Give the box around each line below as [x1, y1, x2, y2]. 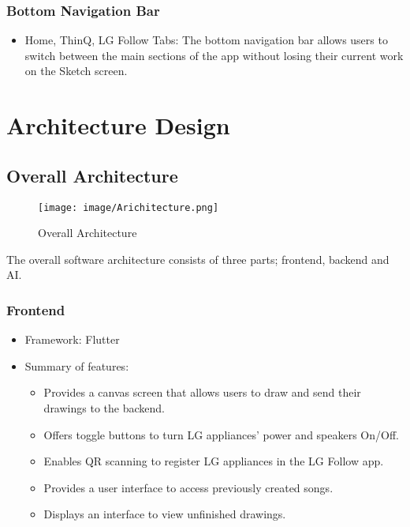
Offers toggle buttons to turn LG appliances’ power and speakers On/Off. [43, 426, 399, 442]
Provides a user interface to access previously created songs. [43, 479, 334, 495]
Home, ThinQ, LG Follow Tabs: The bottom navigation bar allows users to [24, 32, 388, 48]
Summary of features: [24, 357, 129, 374]
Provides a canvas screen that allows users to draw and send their [43, 384, 361, 401]
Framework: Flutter [24, 331, 120, 348]
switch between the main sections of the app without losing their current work [24, 47, 404, 63]
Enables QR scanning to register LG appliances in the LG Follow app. [43, 453, 384, 469]
